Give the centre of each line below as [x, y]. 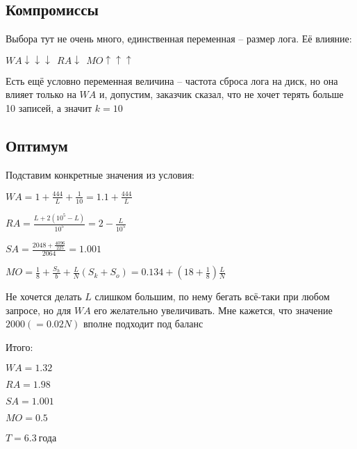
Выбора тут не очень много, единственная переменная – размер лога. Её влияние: [179, 39]
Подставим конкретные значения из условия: [100, 174]
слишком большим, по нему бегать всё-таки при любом [212, 296]
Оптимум [37, 145]
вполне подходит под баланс [143, 324]
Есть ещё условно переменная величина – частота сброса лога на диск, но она [172, 80]
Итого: [19, 347]
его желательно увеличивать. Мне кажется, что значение [213, 310]
